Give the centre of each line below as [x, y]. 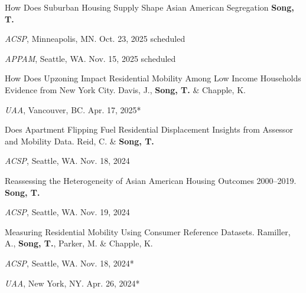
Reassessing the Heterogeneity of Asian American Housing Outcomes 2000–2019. [151, 180]
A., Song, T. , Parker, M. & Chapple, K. [79, 243]
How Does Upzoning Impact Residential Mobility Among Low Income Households [153, 78]
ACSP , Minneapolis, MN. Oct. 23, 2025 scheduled [95, 39]
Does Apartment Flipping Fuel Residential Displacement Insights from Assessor [149, 129]
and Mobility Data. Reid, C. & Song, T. [79, 141]
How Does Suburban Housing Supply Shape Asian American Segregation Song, [149, 7]
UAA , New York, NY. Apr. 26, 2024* [72, 283]
